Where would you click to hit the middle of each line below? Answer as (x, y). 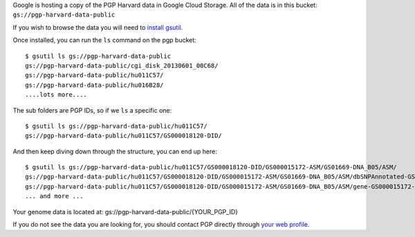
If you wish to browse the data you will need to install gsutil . (98, 27)
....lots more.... (56, 95)
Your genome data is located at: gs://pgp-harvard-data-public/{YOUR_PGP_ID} (126, 211)
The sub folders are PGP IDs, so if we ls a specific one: (92, 110)
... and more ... (54, 196)
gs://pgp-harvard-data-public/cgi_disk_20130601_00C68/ (122, 65)
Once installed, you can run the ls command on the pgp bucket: (104, 40)
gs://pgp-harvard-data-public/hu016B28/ (94, 85)
